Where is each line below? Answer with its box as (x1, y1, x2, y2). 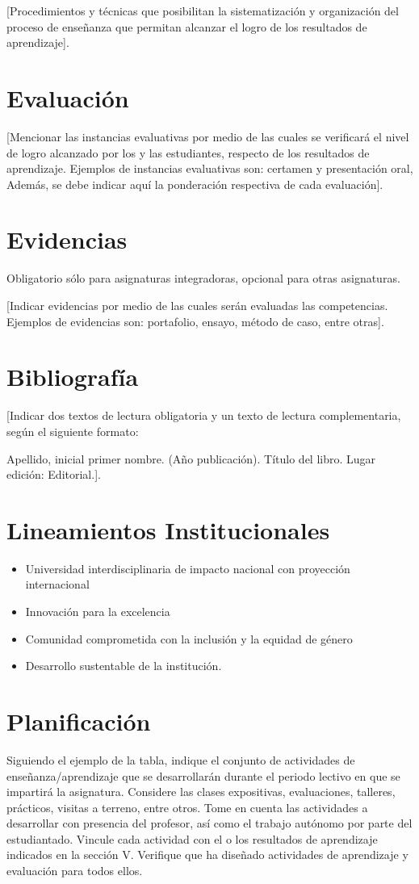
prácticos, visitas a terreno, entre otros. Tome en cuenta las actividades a (6, 798, 368, 815)
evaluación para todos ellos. (6, 862, 143, 879)
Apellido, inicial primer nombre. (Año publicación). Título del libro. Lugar (6, 450, 376, 467)
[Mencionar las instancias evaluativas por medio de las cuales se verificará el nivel (6, 128, 409, 145)
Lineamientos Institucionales (6, 513, 330, 546)
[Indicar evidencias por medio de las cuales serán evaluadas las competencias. (6, 297, 388, 313)
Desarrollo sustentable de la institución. (25, 657, 222, 674)
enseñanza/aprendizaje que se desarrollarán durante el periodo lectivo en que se (6, 767, 400, 784)
